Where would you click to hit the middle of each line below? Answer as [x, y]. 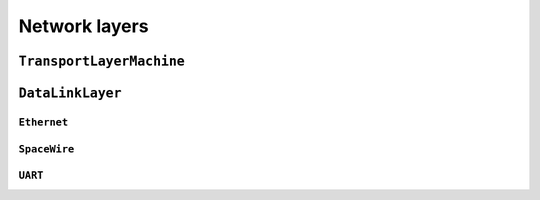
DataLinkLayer [70, 93]
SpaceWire [46, 148]
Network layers [83, 26]
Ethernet [43, 122]
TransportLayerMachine [101, 61]
